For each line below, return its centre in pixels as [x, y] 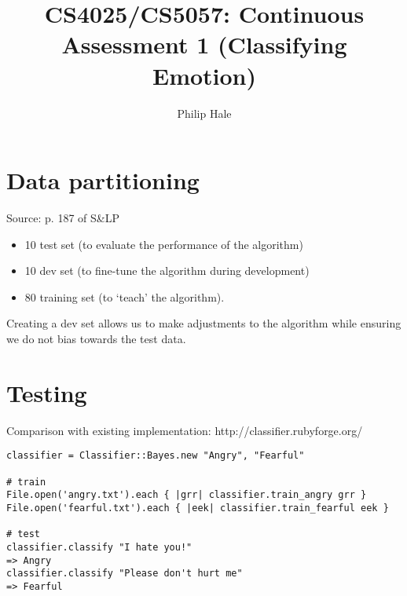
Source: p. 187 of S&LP [63, 218]
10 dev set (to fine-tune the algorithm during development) [167, 271]
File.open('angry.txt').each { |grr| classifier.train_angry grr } [187, 495]
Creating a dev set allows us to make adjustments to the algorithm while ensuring [204, 323]
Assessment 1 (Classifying [204, 44]
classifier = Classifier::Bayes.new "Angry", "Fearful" [156, 456]
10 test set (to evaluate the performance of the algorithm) [164, 244]
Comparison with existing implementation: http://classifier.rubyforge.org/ [185, 430]
